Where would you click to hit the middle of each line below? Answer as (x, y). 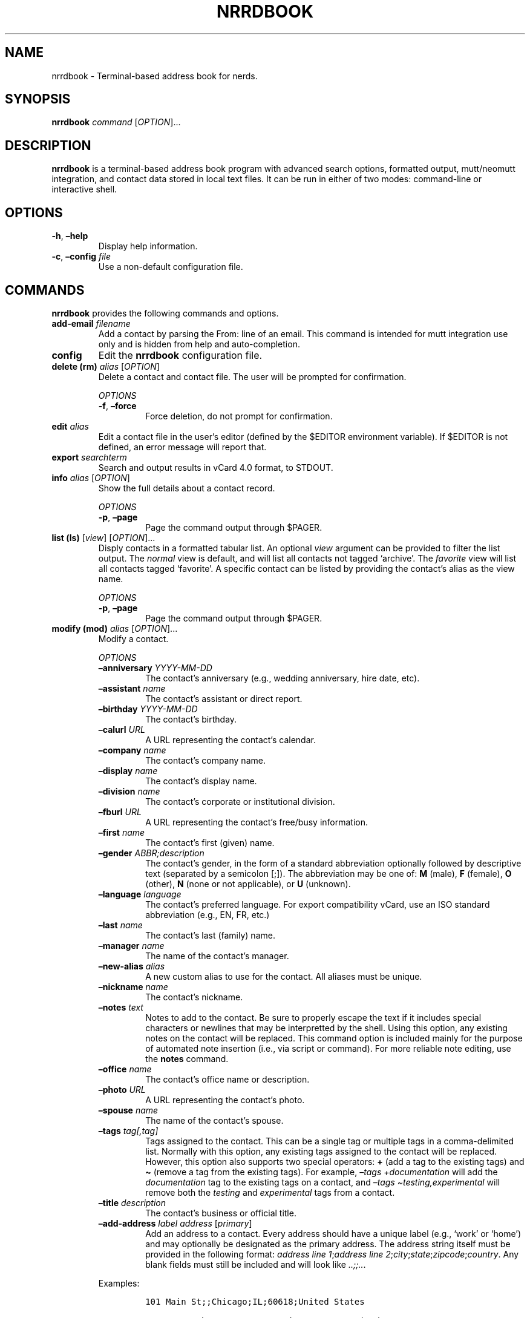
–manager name (131, 945)
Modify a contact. (133, 638)
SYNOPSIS (38, 99)
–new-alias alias (132, 966)
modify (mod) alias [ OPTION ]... (115, 628)
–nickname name (133, 986)
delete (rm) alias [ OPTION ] (106, 366)
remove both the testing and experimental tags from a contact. (270, 1192)
